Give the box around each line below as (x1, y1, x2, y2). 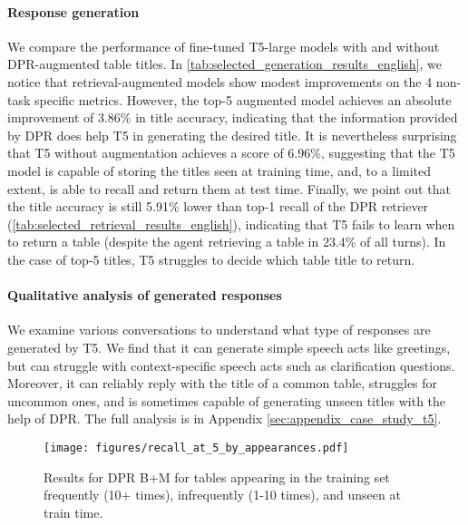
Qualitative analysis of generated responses (7, 286, 282, 305)
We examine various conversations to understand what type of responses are (7, 320, 431, 339)
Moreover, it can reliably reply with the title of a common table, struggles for (7, 374, 438, 393)
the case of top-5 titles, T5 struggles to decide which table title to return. (7, 249, 415, 268)
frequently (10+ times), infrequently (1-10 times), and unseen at (44, 485, 401, 504)
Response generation (7, 2, 140, 21)
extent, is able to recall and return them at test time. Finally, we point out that (7, 179, 451, 198)
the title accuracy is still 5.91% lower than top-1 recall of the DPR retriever (7, 197, 429, 216)
